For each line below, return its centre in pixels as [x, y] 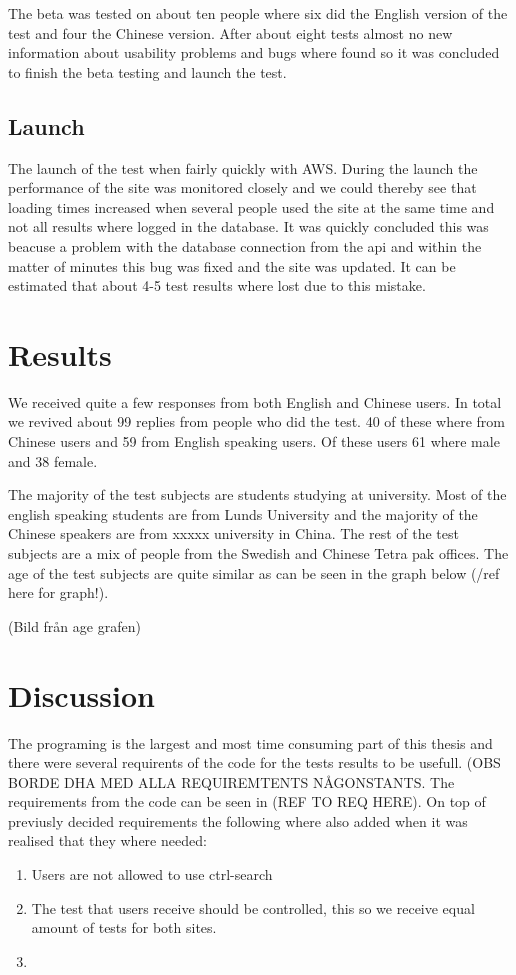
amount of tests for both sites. [124, 927]
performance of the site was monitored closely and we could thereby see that [242, 187]
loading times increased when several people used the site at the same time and [251, 206]
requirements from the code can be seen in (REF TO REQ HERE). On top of [247, 801]
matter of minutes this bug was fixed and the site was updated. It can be [232, 265]
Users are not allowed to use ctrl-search [152, 874]
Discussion [81, 694]
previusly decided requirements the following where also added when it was [238, 820]
